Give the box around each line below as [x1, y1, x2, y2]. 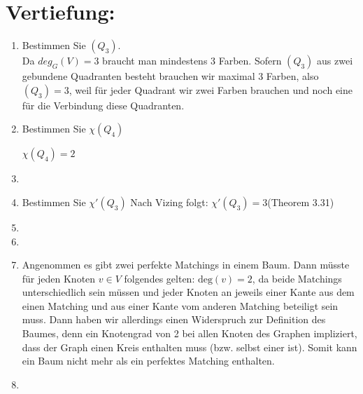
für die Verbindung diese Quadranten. [22, 97, 185, 112]
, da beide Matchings [252, 271, 342, 285]
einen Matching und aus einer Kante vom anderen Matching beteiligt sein [22, 298, 339, 313]
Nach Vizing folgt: [130, 194, 208, 209]
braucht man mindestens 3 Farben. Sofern [102, 53, 282, 68]
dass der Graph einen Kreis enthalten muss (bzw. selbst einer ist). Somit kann [22, 339, 357, 354]
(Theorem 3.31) [267, 194, 334, 209]
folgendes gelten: [124, 271, 195, 285]
